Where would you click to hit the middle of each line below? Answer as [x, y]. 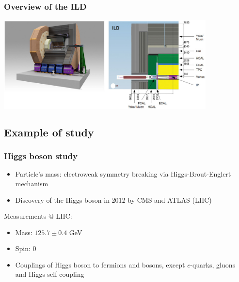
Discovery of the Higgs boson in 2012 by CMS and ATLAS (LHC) [113, 200]
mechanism [32, 183]
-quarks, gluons [213, 264]
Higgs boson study [41, 156]
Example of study [49, 132]
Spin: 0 [26, 248]
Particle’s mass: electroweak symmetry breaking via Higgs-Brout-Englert [123, 174]
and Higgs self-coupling [50, 274]
